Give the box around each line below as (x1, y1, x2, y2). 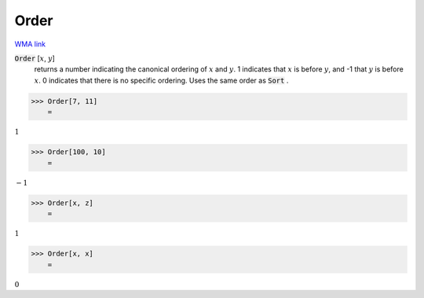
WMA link (14, 39, 46, 49)
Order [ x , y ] (14, 53, 55, 63)
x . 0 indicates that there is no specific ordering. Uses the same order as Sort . (34, 75, 289, 85)
